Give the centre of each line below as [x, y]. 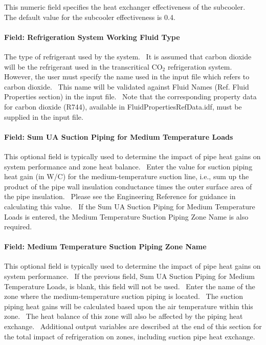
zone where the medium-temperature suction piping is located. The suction [124, 296]
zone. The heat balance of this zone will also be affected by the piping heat [124, 316]
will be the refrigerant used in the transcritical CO [83, 66]
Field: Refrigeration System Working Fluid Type [92, 37]
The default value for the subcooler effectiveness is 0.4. [90, 17]
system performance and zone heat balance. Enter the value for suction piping [128, 166]
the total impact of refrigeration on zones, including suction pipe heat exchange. [130, 336]
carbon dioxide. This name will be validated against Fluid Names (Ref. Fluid [127, 86]
